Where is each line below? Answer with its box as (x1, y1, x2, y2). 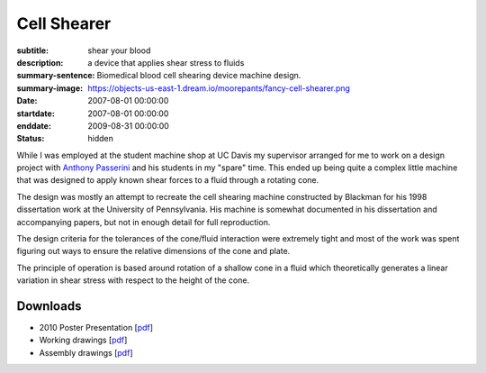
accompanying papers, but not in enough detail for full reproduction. (16, 216, 271, 227)
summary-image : (16, 82, 84, 94)
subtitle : (16, 45, 49, 56)
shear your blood (87, 45, 151, 56)
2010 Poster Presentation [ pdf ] (39, 323, 153, 333)
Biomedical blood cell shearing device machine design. (96, 70, 301, 81)
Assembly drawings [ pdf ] (39, 347, 133, 358)
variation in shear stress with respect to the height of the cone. (16, 275, 250, 286)
